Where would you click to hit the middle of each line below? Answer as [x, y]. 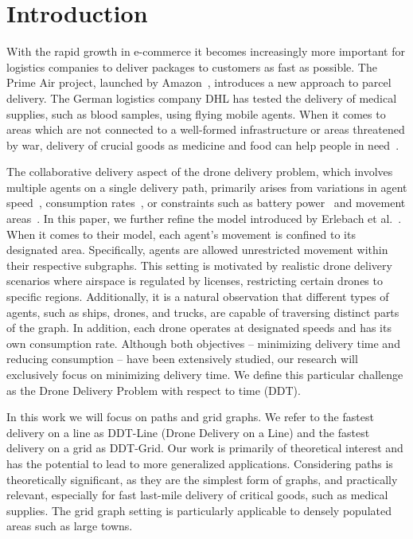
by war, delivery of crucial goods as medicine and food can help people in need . [203, 145]
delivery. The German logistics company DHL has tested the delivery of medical [202, 98]
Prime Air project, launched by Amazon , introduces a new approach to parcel [199, 82]
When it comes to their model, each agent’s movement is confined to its [181, 234]
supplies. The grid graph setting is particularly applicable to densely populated [199, 510]
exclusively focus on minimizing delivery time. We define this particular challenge [205, 374]
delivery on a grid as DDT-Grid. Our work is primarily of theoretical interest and [205, 448]
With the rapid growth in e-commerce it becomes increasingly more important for [206, 51]
